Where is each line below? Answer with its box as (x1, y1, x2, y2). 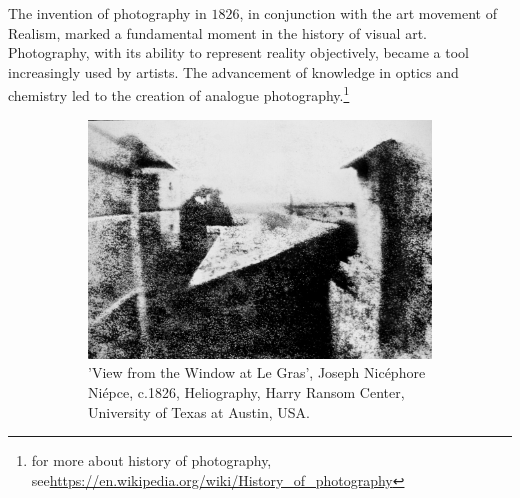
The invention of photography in (8, 3, 207, 23)
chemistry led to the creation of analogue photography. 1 (8, 82, 350, 106)
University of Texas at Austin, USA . (88, 401, 310, 422)
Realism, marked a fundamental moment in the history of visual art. (8, 22, 427, 43)
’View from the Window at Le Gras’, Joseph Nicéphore (88, 362, 426, 383)
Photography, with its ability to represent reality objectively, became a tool (8, 42, 469, 63)
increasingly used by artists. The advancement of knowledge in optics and (8, 61, 459, 82)
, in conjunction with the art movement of (239, 3, 497, 23)
